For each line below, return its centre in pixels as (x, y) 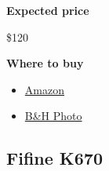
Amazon (44, 89)
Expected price (48, 10)
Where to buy (45, 63)
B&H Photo (53, 116)
